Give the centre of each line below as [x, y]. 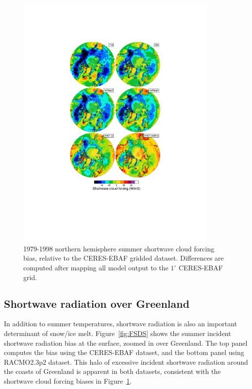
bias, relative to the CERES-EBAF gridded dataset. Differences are [124, 258]
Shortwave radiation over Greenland [97, 303]
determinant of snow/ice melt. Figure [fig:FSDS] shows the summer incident [118, 333]
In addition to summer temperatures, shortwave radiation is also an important [121, 324]
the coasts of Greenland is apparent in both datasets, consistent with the [112, 371]
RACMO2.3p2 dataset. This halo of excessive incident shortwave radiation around [126, 362]
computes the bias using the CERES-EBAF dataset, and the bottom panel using [124, 352]
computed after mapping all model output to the [96, 268]
